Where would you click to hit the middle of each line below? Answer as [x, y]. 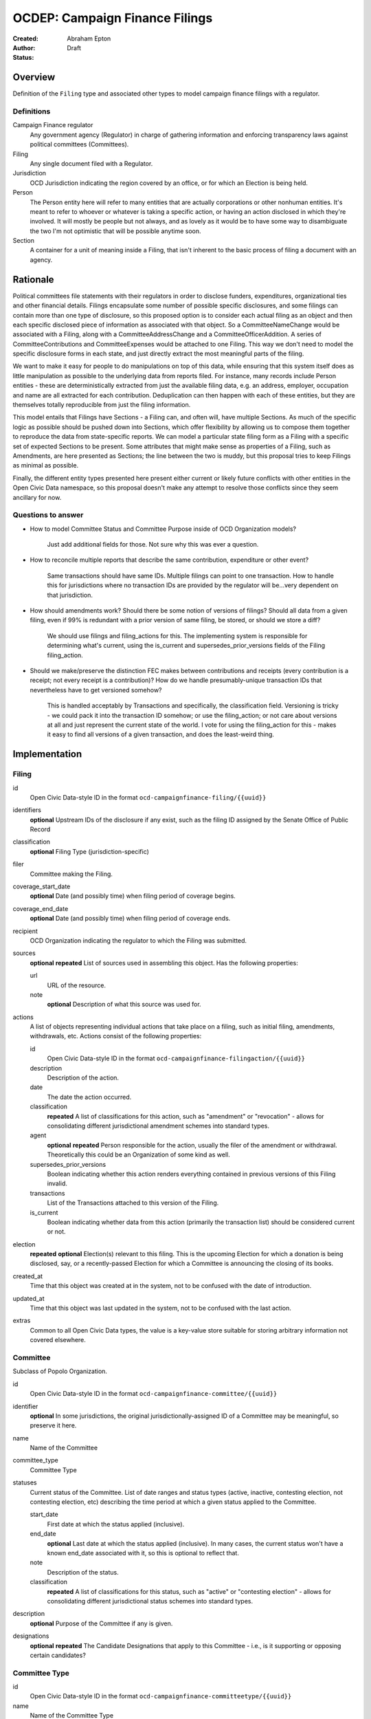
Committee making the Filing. [71, 874]
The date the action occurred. [89, 1097]
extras [22, 1321]
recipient [25, 931]
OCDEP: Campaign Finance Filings [113, 18]
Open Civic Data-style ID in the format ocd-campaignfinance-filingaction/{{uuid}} [176, 1058]
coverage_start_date [42, 886]
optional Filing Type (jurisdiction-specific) [89, 851]
